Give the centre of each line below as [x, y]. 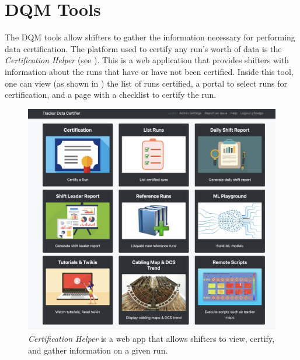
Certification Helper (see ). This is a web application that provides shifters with [147, 60]
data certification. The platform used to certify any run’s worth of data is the [143, 48]
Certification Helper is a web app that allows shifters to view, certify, [151, 339]
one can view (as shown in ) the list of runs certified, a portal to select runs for [146, 83]
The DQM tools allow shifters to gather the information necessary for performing [150, 37]
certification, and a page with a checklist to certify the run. [111, 95]
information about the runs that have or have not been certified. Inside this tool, [149, 71]
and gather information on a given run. [98, 350]
